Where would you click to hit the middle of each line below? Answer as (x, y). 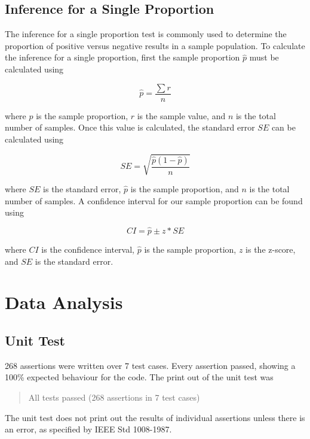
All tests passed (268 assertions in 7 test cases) (114, 397)
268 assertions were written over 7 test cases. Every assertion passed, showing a (150, 365)
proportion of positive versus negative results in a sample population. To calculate (155, 45)
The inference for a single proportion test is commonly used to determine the (146, 34)
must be (264, 57)
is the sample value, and (181, 115)
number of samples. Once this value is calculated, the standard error (130, 127)
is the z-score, (271, 249)
